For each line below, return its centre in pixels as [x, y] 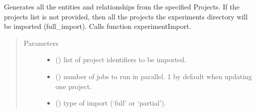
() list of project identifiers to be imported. [121, 59]
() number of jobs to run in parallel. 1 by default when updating [154, 76]
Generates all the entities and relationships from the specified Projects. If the [122, 6]
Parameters [41, 43]
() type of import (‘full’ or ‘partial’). [111, 103]
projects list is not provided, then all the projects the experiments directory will [126, 16]
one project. [73, 86]
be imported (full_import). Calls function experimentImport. [98, 26]
